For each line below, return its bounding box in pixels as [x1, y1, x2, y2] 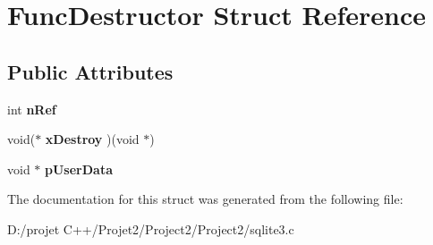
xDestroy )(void [45, 130, 140, 148]
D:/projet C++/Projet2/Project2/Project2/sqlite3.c [7, 219, 294, 238]
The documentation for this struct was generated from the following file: [7, 190, 403, 208]
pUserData [45, 159, 113, 178]
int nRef [7, 99, 56, 118]
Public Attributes [7, 57, 174, 85]
